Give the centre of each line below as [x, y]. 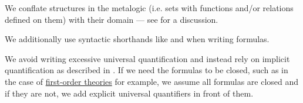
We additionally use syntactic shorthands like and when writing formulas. [137, 39]
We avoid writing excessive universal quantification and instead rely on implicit [147, 58]
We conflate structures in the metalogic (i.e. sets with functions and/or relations [149, 8]
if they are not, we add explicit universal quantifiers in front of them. [129, 93]
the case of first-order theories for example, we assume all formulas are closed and [152, 81]
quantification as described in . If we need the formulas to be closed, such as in [147, 70]
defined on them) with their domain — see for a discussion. [112, 19]
